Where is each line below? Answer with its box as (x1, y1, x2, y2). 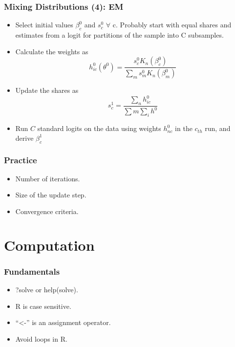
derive (15, 132, 34, 143)
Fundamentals (4, 265, 60, 277)
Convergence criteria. (15, 206, 79, 216)
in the (175, 123, 192, 133)
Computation (4, 235, 95, 255)
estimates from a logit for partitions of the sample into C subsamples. (15, 30, 224, 40)
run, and (205, 123, 231, 133)
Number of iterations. (15, 173, 80, 183)
